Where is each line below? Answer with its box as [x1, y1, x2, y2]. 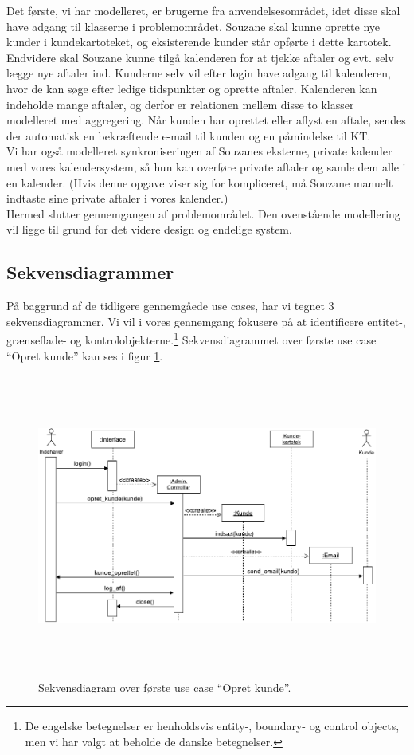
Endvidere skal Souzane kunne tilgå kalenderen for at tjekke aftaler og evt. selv [6, 49, 394, 65]
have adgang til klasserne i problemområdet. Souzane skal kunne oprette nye [6, 18, 380, 34]
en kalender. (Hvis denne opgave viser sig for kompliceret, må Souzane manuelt [6, 174, 393, 191]
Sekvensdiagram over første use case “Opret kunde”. [38, 678, 291, 695]
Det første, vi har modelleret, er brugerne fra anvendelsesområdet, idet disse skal [6, 2, 400, 18]
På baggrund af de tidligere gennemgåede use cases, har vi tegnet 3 [6, 297, 334, 314]
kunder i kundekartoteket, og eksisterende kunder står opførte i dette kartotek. [6, 33, 392, 50]
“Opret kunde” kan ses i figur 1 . [6, 347, 163, 364]
